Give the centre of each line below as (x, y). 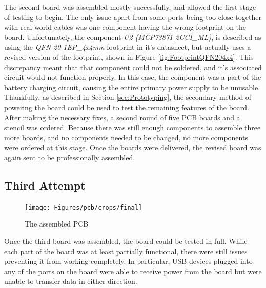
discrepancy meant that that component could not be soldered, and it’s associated (133, 67)
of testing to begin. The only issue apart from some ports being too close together (133, 17)
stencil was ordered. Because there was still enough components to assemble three (132, 127)
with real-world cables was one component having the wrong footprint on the (125, 27)
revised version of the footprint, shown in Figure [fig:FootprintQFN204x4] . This (129, 57)
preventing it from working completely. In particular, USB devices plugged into (128, 261)
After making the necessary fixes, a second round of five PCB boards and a (122, 117)
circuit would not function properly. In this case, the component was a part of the (133, 77)
